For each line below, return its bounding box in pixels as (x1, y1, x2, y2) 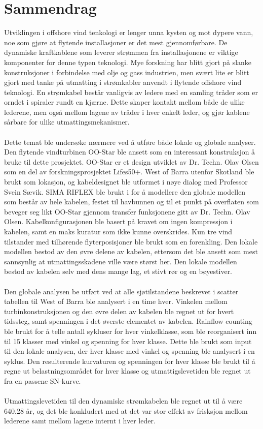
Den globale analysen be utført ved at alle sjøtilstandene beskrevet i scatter (4, 286, 239, 296)
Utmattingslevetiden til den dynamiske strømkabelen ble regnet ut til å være (4, 395, 243, 406)
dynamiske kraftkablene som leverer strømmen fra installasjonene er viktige (4, 47, 238, 57)
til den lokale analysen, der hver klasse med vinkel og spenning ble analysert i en (4, 346, 255, 356)
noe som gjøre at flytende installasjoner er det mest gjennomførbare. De (4, 37, 228, 47)
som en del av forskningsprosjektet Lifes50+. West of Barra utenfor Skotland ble (4, 166, 254, 177)
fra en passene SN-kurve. (4, 375, 81, 386)
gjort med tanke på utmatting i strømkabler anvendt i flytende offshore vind (4, 77, 242, 87)
